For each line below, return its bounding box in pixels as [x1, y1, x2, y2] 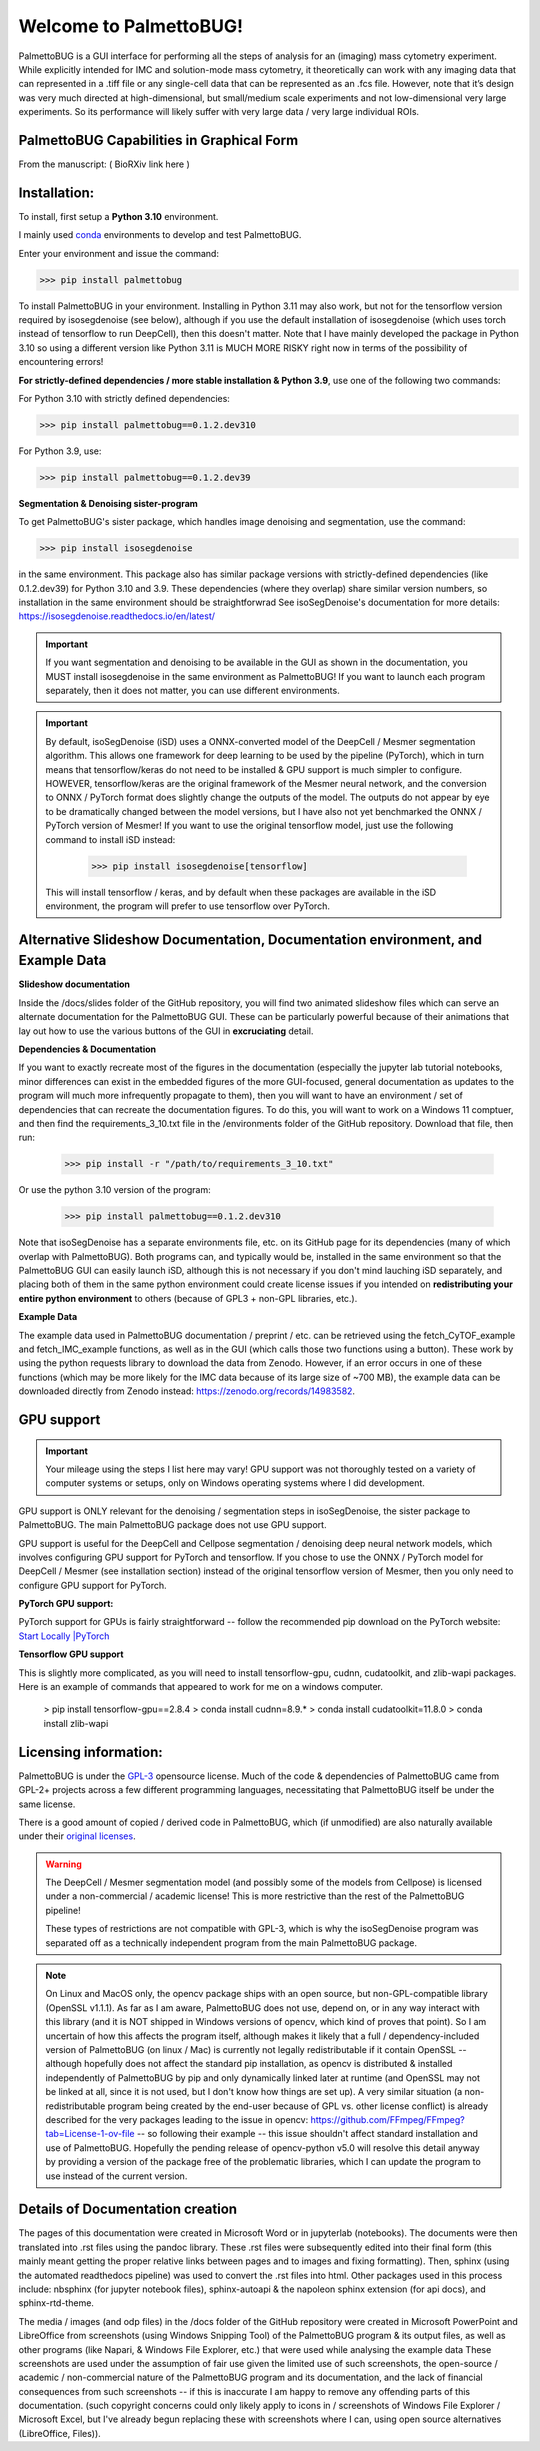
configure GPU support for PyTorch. [18, 1579, 167, 1591]
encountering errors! [18, 356, 104, 368]
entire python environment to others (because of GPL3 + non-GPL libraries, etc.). [18, 1292, 358, 1304]
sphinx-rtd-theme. [18, 2297, 95, 2309]
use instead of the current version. [45, 2170, 188, 2182]
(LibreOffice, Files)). [18, 2427, 102, 2439]
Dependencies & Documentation [18, 1043, 157, 1055]
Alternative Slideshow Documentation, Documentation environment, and [18, 931, 483, 948]
